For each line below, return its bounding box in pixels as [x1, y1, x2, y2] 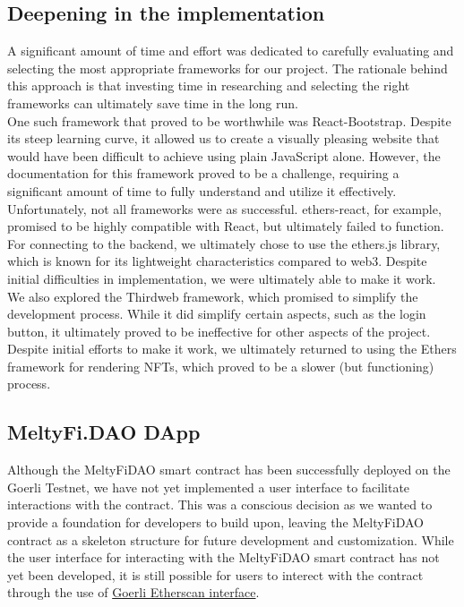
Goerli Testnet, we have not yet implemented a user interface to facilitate [7, 477, 410, 496]
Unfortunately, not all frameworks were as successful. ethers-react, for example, [7, 199, 442, 218]
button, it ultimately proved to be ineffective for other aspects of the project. [7, 321, 431, 340]
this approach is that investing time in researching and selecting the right [7, 76, 410, 95]
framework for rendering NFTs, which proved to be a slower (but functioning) [7, 356, 434, 375]
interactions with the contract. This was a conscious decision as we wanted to [7, 495, 433, 514]
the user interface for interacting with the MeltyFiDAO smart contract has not [7, 548, 440, 567]
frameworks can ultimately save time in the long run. [7, 93, 298, 112]
